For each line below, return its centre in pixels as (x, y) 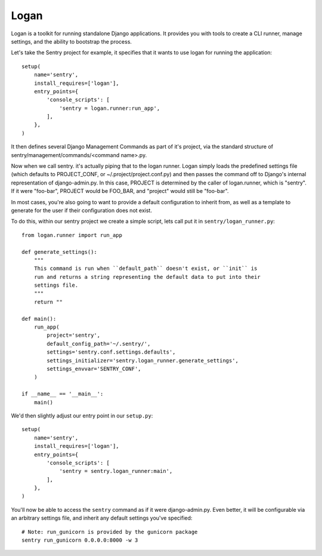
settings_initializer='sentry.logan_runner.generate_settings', (143, 360)
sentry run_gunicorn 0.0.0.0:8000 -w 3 (80, 540)
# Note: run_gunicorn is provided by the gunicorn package (110, 532)
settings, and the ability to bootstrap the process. (72, 41)
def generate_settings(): (60, 252)
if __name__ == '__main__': (63, 394)
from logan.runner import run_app (72, 235)
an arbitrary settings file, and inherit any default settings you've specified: (102, 518)
